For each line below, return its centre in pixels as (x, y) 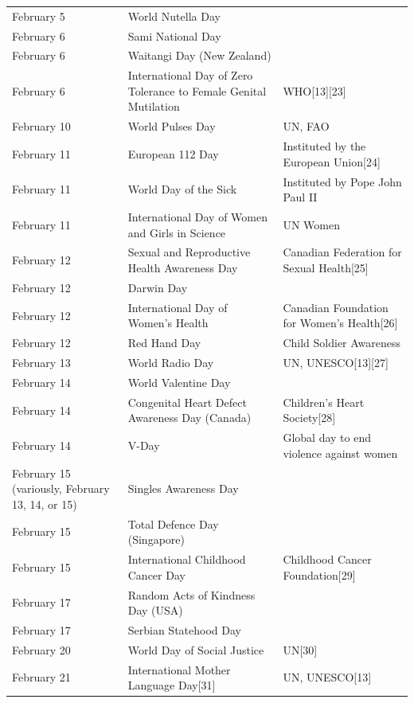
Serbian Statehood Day (184, 629)
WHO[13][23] (314, 90)
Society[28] (309, 418)
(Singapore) (156, 539)
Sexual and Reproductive (189, 252)
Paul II (300, 197)
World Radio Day (171, 363)
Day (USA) (155, 610)
